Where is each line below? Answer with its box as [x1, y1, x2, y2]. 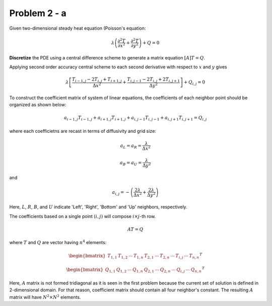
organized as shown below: [9, 102, 66, 108]
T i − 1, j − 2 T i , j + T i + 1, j [72, 76, 122, 84]
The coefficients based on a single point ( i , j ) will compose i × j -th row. [9, 213, 156, 219]
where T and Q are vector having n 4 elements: [9, 239, 107, 246]
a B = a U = [120, 160, 142, 167]
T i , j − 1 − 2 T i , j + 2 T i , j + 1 [127, 76, 180, 84]
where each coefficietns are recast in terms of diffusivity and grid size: [9, 128, 156, 134]
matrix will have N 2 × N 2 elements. [9, 293, 81, 300]
